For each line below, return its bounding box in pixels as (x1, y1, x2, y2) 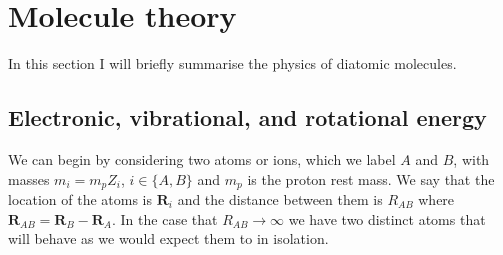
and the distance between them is (177, 188, 383, 209)
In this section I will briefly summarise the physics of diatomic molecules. (8, 53, 457, 74)
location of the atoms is (8, 188, 153, 209)
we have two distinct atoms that (288, 208, 486, 229)
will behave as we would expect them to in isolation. (8, 228, 329, 249)
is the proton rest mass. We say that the (247, 168, 495, 189)
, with (453, 148, 490, 169)
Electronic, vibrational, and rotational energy (8, 102, 487, 133)
